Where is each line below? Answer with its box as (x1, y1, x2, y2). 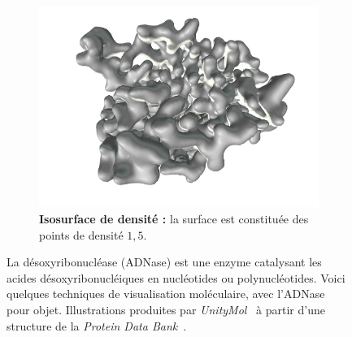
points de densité (39, 226, 124, 243)
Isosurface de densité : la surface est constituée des (39, 210, 309, 227)
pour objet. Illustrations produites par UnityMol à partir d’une (7, 300, 325, 318)
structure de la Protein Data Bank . (7, 317, 187, 334)
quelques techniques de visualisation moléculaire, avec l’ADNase (7, 285, 325, 302)
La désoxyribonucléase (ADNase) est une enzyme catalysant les (7, 253, 322, 270)
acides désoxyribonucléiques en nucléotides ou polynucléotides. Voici (7, 269, 345, 286)
